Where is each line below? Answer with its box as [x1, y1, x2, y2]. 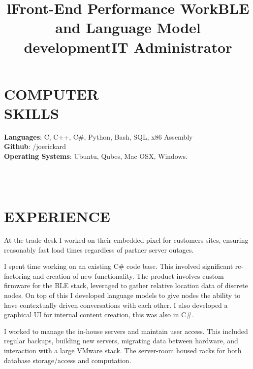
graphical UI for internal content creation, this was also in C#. [4, 309, 194, 320]
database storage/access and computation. [4, 355, 131, 365]
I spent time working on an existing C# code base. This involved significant [4, 261, 233, 271]
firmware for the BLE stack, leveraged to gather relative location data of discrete [4, 280, 248, 291]
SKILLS [4, 103, 59, 123]
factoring [4, 270, 31, 281]
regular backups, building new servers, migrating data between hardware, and [4, 335, 238, 346]
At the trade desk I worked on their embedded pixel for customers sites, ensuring [4, 234, 249, 245]
